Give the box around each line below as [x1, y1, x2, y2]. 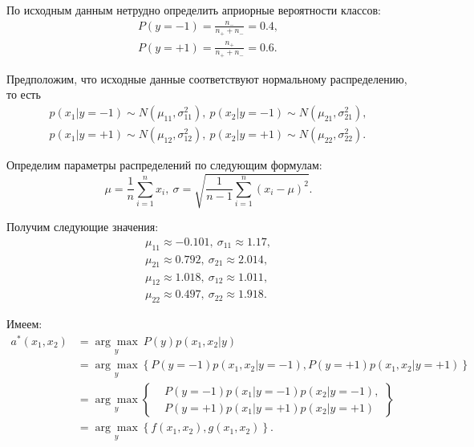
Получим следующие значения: [6, 218, 159, 235]
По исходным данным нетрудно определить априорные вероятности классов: [6, 2, 381, 18]
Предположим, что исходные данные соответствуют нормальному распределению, [6, 70, 407, 87]
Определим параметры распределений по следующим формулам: [6, 156, 322, 173]
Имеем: [6, 315, 43, 332]
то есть [6, 86, 41, 103]
